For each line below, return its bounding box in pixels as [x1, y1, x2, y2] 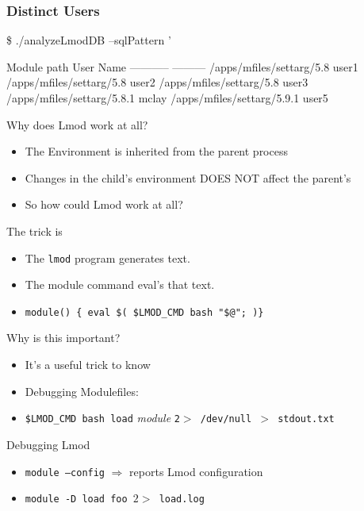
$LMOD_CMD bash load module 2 [25, 409, 180, 426]
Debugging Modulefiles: [25, 382, 139, 399]
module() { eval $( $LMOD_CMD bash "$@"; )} [25, 306, 264, 318]
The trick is [6, 222, 63, 239]
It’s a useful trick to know [25, 356, 151, 373]
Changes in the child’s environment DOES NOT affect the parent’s [25, 169, 351, 186]
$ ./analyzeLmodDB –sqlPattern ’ [6, 32, 171, 48]
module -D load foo [25, 494, 128, 505]
